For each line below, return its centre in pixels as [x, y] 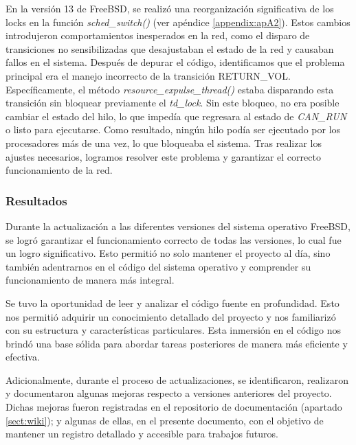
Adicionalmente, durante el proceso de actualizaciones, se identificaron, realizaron [177, 379]
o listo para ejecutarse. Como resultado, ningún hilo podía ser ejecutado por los [173, 129]
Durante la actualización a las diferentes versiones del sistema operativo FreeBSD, [178, 226]
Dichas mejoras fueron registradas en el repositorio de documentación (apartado [174, 407]
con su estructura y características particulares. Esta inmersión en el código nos [173, 330]
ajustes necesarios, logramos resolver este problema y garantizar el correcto [163, 156]
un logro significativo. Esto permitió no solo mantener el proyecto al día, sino [168, 253]
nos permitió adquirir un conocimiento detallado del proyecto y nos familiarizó [171, 316]
